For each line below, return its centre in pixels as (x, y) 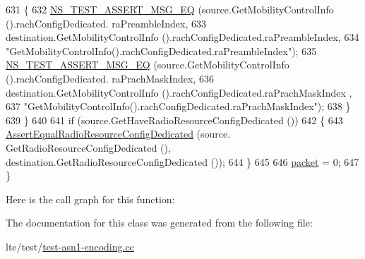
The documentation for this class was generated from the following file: (159, 223)
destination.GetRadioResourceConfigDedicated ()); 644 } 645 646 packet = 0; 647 (182, 161)
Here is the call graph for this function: (90, 199)
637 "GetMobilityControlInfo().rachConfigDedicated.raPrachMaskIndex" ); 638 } (178, 106)
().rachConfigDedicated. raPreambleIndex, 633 (106, 23)
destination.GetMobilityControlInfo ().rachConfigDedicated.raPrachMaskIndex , (179, 92)
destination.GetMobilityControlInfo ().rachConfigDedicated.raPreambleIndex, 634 (182, 37)
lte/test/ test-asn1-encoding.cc (70, 246)
